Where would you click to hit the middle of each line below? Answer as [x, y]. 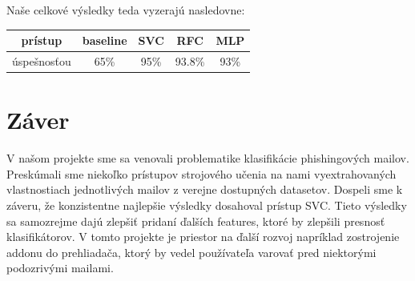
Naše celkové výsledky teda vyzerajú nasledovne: [126, 10]
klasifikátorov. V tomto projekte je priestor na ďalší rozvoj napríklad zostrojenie [203, 237]
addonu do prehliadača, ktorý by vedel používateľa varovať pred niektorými [191, 252]
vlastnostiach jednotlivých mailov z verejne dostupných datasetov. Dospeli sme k [205, 189]
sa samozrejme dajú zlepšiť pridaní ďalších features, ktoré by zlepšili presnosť [196, 221]
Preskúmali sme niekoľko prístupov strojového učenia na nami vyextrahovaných [201, 173]
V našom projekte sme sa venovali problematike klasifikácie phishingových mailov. [208, 158]
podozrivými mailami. [60, 268]
